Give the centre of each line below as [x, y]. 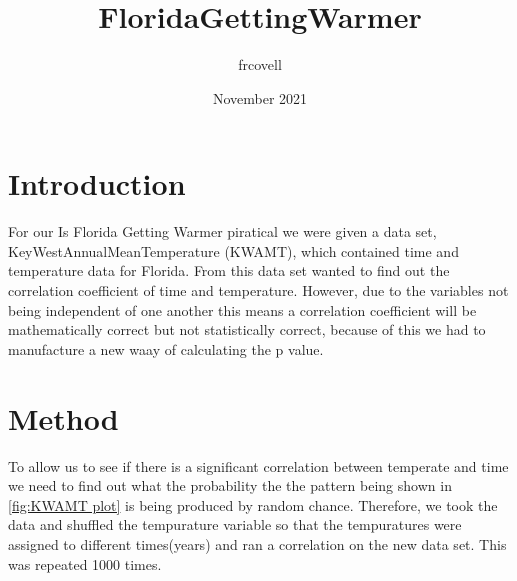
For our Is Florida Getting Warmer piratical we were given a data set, [222, 231]
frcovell [260, 64]
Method [63, 417]
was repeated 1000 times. [85, 563]
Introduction [97, 183]
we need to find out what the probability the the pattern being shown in [230, 485]
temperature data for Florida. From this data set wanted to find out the [229, 270]
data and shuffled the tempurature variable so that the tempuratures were [235, 524]
